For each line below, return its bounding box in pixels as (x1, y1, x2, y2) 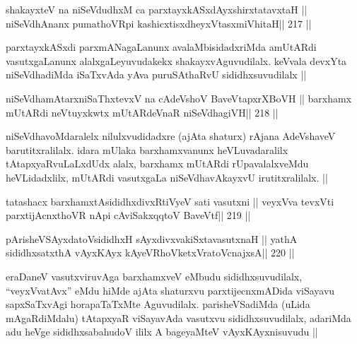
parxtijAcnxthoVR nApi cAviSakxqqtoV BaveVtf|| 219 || (6, 208, 251, 223)
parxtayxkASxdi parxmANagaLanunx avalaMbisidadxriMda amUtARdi (6, 40, 317, 54)
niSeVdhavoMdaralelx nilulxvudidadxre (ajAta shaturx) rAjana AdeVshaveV (6, 129, 336, 143)
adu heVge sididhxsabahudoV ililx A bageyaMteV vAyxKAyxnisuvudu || (6, 324, 318, 339)
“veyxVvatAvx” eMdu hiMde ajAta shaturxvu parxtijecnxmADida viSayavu (6, 283, 335, 297)
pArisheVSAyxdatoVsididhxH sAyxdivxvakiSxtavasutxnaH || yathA (6, 231, 298, 246)
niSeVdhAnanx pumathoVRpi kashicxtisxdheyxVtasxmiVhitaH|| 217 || (6, 16, 312, 30)
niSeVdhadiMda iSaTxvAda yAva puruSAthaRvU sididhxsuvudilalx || (6, 67, 307, 82)
